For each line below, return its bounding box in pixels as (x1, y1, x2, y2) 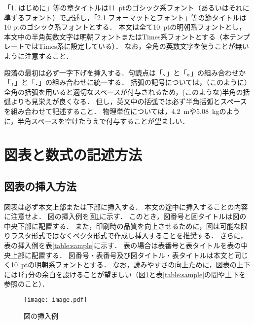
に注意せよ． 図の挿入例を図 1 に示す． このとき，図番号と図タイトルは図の (4, 211, 247, 221)
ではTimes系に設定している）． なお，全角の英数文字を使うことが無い (24, 41, 249, 51)
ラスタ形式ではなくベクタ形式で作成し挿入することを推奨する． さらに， (10, 230, 248, 241)
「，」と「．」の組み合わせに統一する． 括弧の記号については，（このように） (4, 77, 251, 87)
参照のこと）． (4, 279, 49, 289)
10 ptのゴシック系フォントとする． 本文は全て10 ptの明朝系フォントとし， (4, 22, 246, 32)
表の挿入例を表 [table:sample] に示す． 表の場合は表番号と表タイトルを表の (4, 240, 241, 251)
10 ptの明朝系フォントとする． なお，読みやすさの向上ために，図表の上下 (10, 259, 251, 270)
